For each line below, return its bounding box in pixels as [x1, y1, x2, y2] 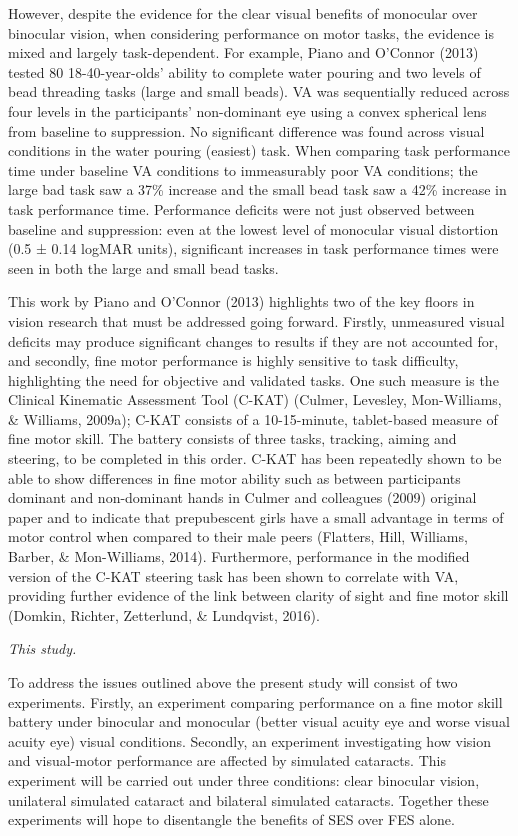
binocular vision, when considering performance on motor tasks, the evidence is [8, 22, 494, 43]
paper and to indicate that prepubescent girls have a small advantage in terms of [8, 506, 504, 527]
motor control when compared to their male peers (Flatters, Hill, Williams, [8, 526, 468, 547]
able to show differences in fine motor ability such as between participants [8, 467, 461, 488]
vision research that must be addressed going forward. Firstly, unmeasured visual [8, 310, 505, 331]
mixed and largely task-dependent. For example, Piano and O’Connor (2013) [8, 42, 479, 63]
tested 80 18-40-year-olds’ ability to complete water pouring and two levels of [8, 61, 481, 82]
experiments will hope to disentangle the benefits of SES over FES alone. [8, 809, 455, 830]
